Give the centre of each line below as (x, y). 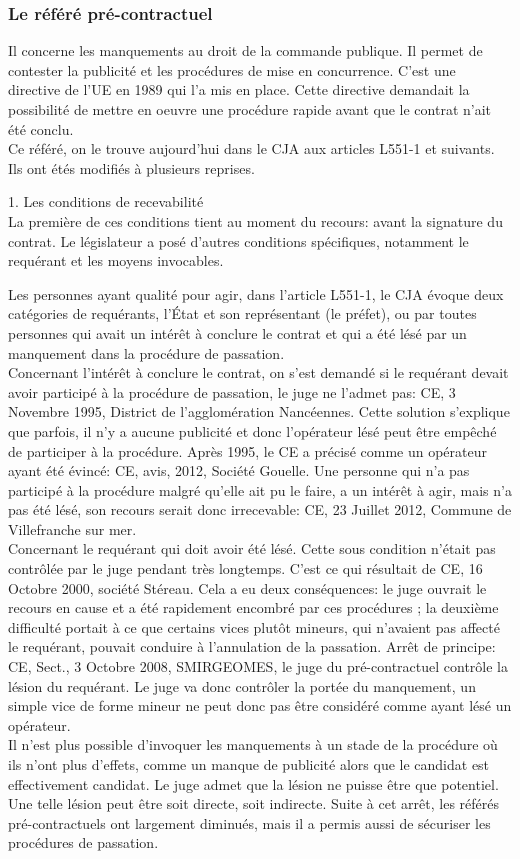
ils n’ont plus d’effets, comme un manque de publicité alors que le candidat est (249, 764)
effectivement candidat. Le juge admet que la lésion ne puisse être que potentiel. (253, 783)
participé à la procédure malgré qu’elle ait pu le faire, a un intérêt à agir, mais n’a (260, 489)
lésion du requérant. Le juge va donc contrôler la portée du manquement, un (242, 685)
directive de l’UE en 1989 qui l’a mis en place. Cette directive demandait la (239, 89)
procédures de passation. (83, 842)
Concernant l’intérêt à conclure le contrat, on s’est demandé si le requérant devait (258, 372)
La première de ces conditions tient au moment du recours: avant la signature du (255, 220)
